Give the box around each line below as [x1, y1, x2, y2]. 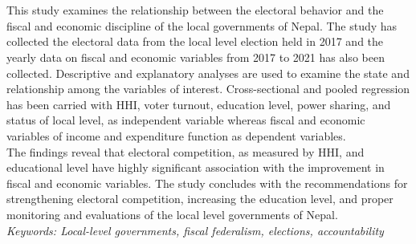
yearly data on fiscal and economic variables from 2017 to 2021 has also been [6, 48, 385, 65]
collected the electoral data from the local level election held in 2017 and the [6, 33, 384, 50]
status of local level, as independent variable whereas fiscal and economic [6, 112, 365, 128]
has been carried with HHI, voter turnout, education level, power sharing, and [6, 96, 391, 112]
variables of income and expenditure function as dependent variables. [6, 127, 346, 144]
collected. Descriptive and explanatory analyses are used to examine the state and [6, 64, 410, 81]
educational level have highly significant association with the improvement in [6, 159, 385, 176]
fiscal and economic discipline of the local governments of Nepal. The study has [6, 17, 398, 34]
